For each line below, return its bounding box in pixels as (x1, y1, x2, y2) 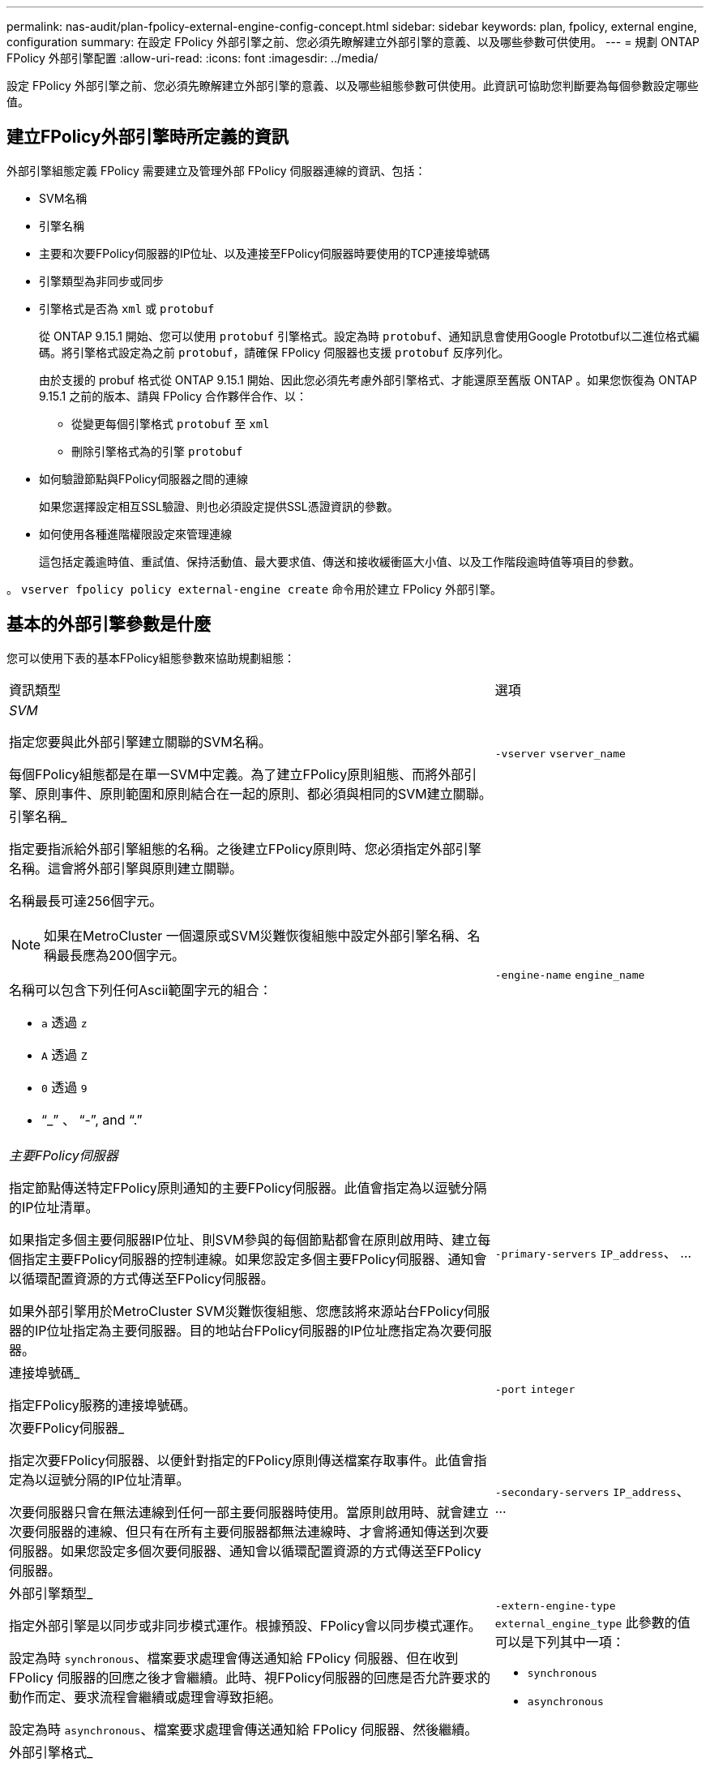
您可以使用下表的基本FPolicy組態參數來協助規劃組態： (6, 650, 295, 665)
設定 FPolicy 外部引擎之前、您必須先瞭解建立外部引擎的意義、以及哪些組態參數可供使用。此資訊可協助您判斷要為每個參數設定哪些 (6, 79, 699, 92)
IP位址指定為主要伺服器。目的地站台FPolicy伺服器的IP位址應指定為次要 (35, 1322, 466, 1339)
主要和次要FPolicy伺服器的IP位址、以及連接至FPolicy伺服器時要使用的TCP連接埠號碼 (39, 246, 490, 260)
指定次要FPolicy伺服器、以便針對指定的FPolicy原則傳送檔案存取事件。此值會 (9, 1451, 474, 1468)
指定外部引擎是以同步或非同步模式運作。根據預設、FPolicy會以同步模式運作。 (9, 1617, 481, 1634)
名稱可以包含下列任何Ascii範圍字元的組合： (9, 981, 272, 998)
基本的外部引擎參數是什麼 (6, 614, 211, 635)
